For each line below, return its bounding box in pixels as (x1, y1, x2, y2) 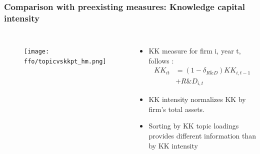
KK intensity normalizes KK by (148, 94, 246, 104)
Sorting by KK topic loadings (148, 120, 239, 131)
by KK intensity (148, 140, 198, 150)
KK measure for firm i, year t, (148, 45, 241, 56)
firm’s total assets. (148, 103, 205, 114)
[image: (24, 48, 49, 55)
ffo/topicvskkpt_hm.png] (24, 57, 106, 65)
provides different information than (148, 130, 256, 141)
